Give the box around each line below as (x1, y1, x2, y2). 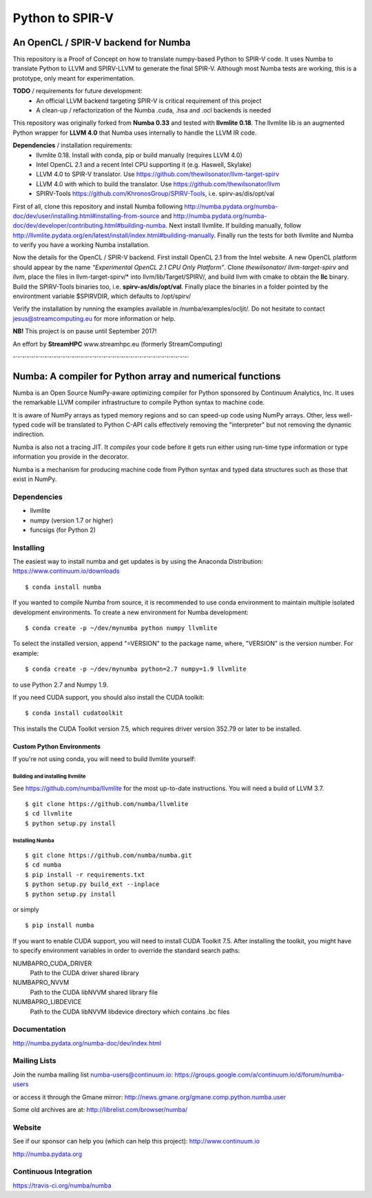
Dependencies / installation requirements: (12, 141, 133, 150)
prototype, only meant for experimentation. (12, 74, 135, 82)
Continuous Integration (12, 1167, 92, 1177)
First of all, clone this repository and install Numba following (12, 202, 183, 210)
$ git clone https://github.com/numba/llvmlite (25, 800, 189, 807)
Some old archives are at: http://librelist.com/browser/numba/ (12, 1106, 188, 1114)
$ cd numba (25, 861, 62, 869)
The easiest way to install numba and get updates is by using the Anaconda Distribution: (12, 558, 264, 566)
